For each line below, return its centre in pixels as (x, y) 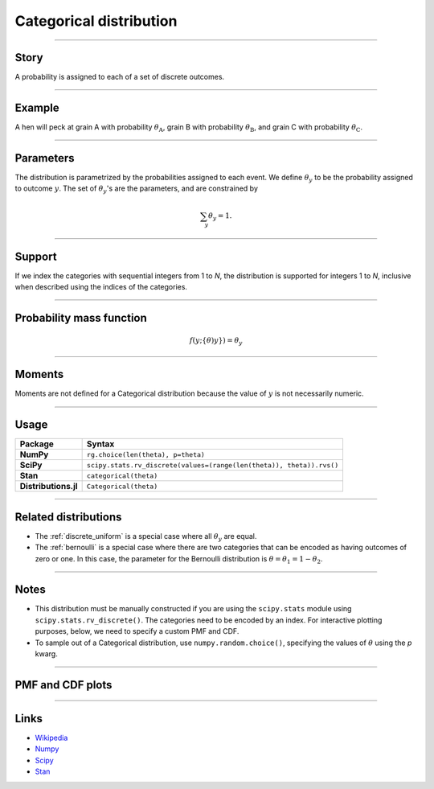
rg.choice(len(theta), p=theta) (145, 454)
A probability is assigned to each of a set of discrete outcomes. (120, 77)
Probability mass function (81, 318)
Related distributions (68, 517)
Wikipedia (51, 738)
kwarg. (46, 654)
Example (37, 107)
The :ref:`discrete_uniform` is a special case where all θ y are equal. (146, 537)
